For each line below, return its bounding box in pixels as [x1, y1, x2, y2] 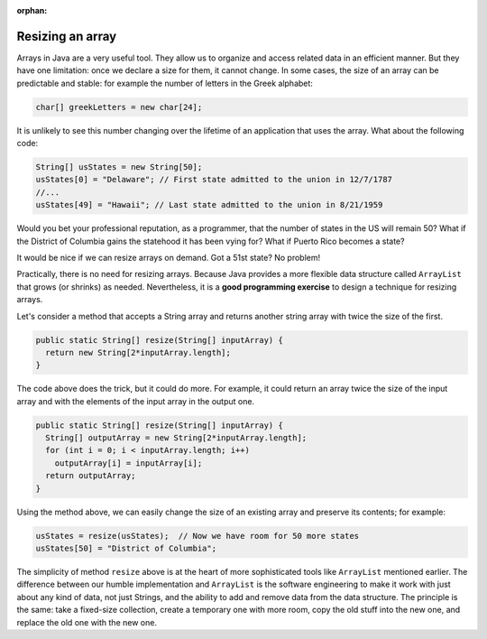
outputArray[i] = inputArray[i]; [54, 458, 203, 468]
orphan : [16, 5, 48, 15]
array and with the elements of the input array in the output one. [16, 395, 255, 406]
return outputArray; [45, 470, 136, 481]
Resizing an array [16, 28, 117, 44]
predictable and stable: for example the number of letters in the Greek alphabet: [16, 78, 313, 88]
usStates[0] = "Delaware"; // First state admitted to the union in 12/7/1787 [35, 174, 392, 185]
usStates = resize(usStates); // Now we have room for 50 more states [35, 531, 360, 541]
